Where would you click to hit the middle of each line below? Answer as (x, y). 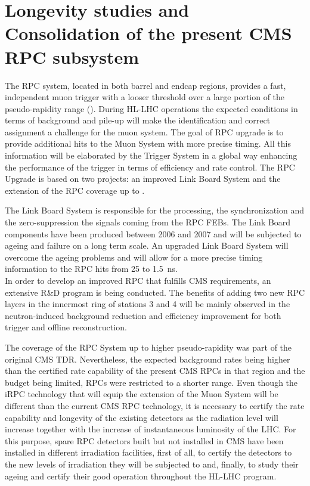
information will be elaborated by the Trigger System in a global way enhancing (151, 155)
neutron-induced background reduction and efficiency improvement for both (143, 315)
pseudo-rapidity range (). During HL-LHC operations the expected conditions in (151, 108)
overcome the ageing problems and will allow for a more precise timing (134, 257)
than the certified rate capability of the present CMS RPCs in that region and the (155, 371)
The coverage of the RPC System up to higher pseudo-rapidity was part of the (148, 347)
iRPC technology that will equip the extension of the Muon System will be (142, 394)
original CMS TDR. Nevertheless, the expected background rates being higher (148, 359)
